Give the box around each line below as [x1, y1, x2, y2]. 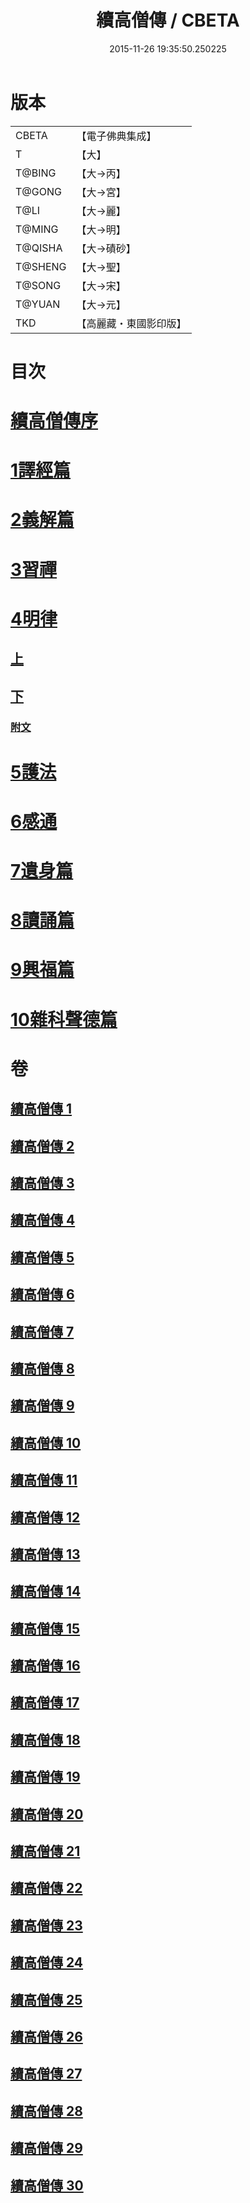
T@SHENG [15, 259, 67, 273]
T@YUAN [15, 297, 61, 311]
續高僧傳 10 [10, 1434, 82, 1451]
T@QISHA [15, 241, 63, 255]
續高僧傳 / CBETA [96, 9, 240, 32]
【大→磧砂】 [76, 241, 137, 255]
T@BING [15, 166, 57, 180]
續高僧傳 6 [10, 1286, 75, 1303]
